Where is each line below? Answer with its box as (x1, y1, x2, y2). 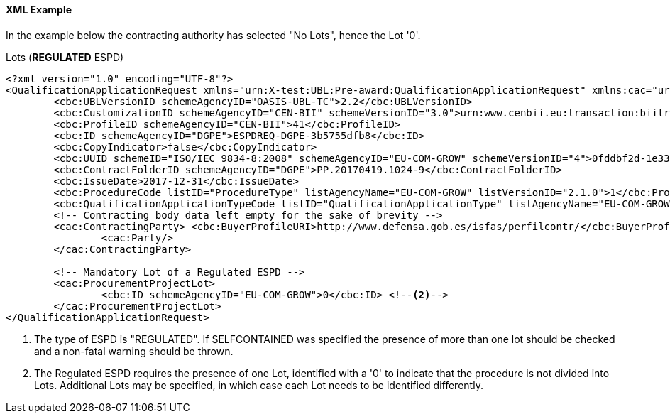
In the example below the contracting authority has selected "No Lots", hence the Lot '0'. (6, 28, 421, 41)
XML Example (6, 4, 72, 16)
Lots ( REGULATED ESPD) (6, 50, 124, 63)
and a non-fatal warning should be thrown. (34, 344, 234, 357)
